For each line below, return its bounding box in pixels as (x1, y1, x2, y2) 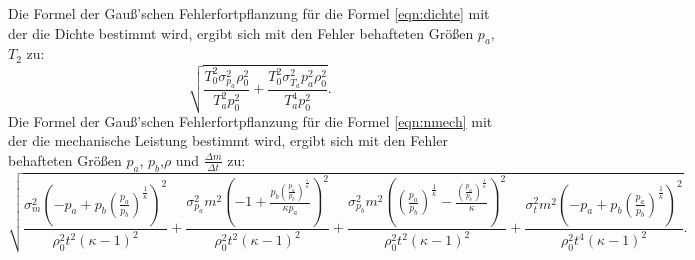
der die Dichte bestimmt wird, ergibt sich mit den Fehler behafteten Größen (8, 22, 474, 43)
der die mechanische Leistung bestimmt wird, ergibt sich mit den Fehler (8, 130, 448, 151)
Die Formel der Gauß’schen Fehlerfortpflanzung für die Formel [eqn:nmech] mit (8, 110, 493, 131)
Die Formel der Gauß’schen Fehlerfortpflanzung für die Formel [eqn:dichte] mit (8, 3, 490, 23)
